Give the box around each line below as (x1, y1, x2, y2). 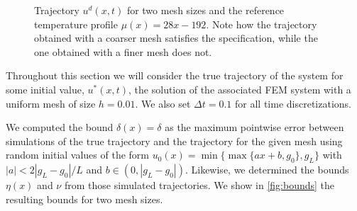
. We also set (135, 96, 191, 110)
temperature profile (34, 16, 118, 31)
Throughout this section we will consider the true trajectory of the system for (6, 68, 344, 83)
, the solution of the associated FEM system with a (128, 81, 351, 96)
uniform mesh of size (6, 96, 96, 110)
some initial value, (6, 81, 84, 96)
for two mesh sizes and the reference (126, 3, 285, 17)
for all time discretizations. (235, 96, 351, 110)
